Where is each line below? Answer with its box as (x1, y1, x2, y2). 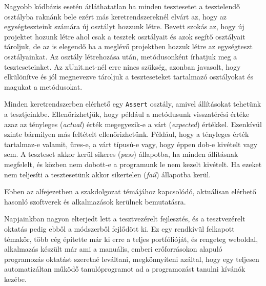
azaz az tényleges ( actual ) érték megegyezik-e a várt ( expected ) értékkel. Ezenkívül (4, 118, 262, 129)
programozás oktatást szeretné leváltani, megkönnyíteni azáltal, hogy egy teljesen (4, 253, 259, 264)
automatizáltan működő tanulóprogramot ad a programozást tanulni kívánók (4, 263, 245, 274)
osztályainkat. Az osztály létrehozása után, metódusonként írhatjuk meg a (4, 51, 237, 62)
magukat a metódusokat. (4, 81, 83, 92)
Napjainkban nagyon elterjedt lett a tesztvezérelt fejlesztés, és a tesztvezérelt (4, 213, 245, 224)
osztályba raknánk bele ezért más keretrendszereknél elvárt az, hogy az (4, 11, 227, 22)
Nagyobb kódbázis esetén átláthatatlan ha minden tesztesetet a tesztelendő (4, 1, 240, 11)
